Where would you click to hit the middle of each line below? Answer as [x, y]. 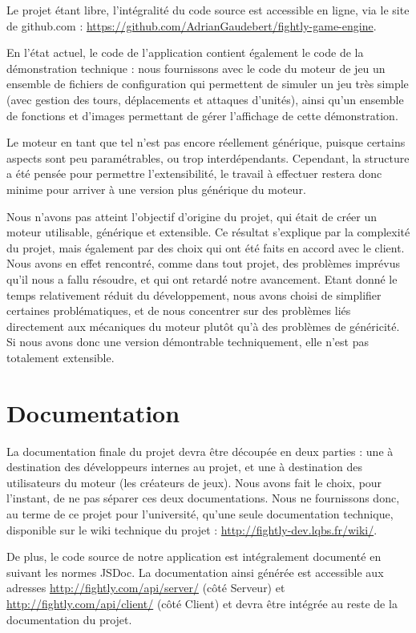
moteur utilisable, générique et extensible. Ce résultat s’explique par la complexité [208, 232]
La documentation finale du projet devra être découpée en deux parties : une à [200, 451]
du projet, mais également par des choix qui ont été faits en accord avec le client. [206, 247]
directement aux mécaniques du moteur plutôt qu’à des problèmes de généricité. [203, 326]
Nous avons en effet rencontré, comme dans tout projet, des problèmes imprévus [203, 263]
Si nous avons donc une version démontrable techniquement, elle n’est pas [188, 342]
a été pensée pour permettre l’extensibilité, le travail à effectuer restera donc [194, 173]
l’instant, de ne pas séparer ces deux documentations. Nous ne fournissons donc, [203, 498]
